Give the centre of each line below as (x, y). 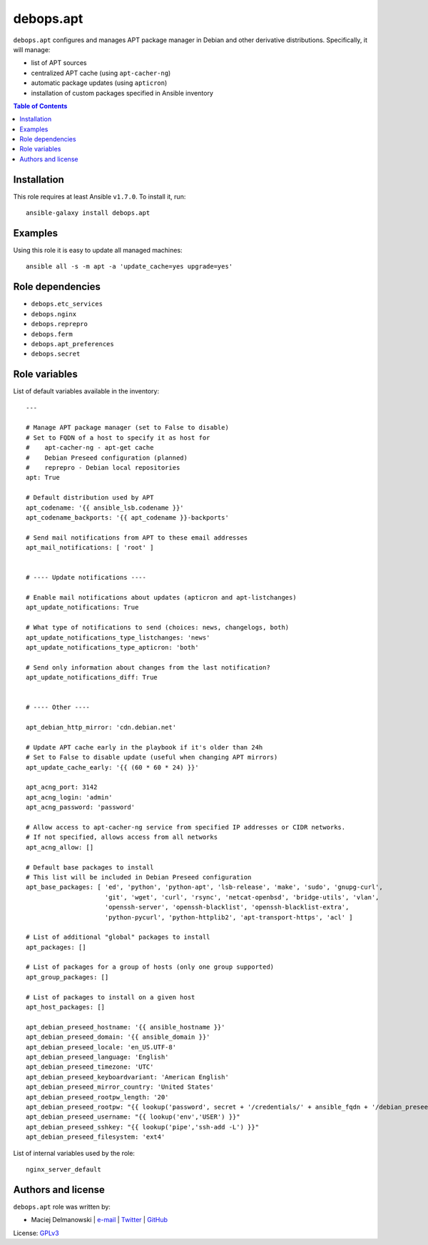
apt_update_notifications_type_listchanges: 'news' (118, 637)
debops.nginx (54, 314)
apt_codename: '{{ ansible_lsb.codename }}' (105, 508)
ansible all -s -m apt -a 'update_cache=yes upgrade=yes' (129, 267)
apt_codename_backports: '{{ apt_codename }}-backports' (128, 517)
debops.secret (56, 354)
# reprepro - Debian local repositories (103, 467)
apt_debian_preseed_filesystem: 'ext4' (96, 1137)
